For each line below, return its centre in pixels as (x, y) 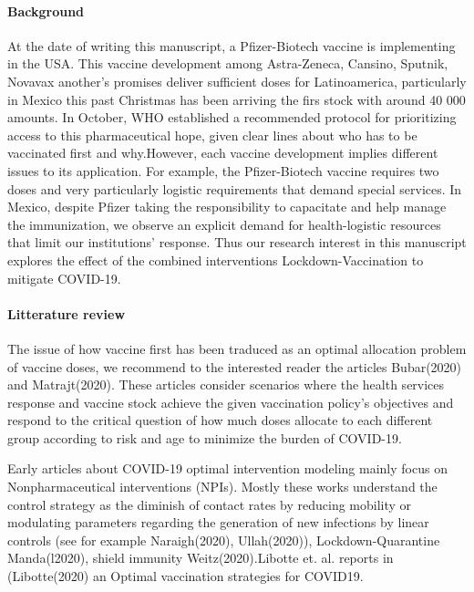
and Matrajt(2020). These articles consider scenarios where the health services (226, 384)
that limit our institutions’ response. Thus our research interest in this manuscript (237, 242)
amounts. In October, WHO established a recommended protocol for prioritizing (232, 117)
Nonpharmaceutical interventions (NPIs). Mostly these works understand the (222, 487)
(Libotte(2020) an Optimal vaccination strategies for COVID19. (185, 576)
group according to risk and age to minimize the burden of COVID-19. (205, 437)
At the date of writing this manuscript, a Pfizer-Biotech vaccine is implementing (232, 45)
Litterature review (67, 313)
